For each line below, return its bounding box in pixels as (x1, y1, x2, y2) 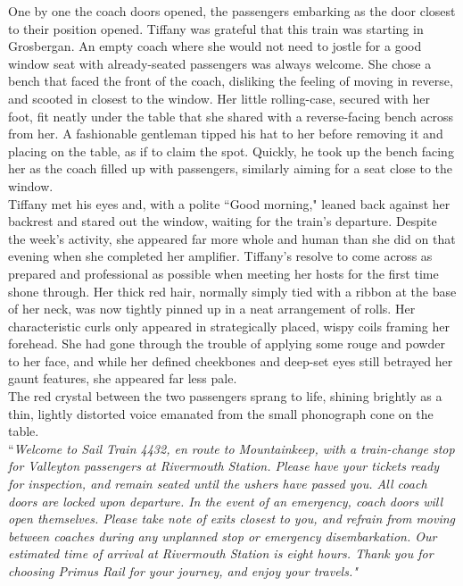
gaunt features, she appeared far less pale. (8, 369, 237, 388)
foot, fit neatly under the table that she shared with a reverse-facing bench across (8, 106, 454, 125)
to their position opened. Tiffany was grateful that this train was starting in (8, 19, 424, 38)
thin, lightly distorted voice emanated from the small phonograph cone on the (8, 404, 434, 423)
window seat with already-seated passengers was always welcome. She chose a (8, 54, 432, 72)
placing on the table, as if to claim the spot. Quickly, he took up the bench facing (8, 141, 454, 160)
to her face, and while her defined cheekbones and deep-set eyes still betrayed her (8, 351, 453, 370)
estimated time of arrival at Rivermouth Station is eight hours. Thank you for (8, 544, 434, 563)
